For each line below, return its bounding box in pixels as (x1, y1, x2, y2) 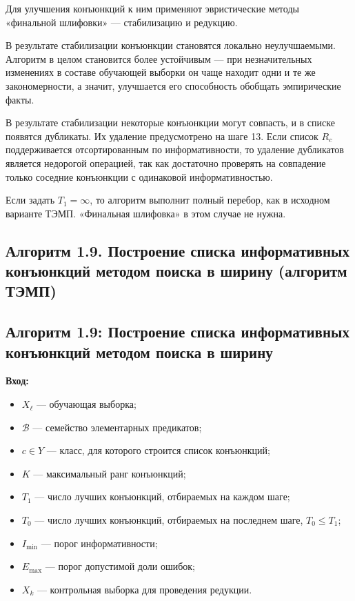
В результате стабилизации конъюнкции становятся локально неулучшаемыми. (6, 38, 336, 52)
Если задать (6, 193, 55, 207)
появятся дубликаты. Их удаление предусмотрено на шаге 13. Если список (6, 128, 318, 143)
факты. (6, 92, 34, 106)
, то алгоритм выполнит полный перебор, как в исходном (90, 193, 330, 207)
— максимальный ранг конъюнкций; (33, 466, 186, 480)
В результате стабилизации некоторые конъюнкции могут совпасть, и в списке (6, 115, 335, 130)
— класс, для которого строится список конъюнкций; (46, 443, 270, 457)
